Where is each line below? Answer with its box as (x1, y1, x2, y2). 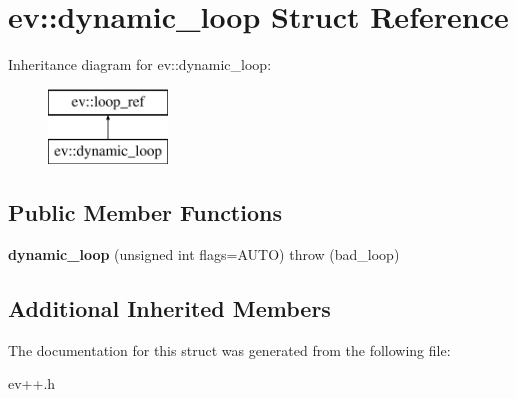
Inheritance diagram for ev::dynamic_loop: (8, 54, 272, 75)
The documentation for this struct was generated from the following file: (8, 339, 451, 360)
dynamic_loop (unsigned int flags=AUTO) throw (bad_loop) (8, 244, 400, 265)
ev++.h (8, 373, 56, 394)
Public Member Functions (8, 197, 282, 228)
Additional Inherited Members (8, 293, 331, 324)
